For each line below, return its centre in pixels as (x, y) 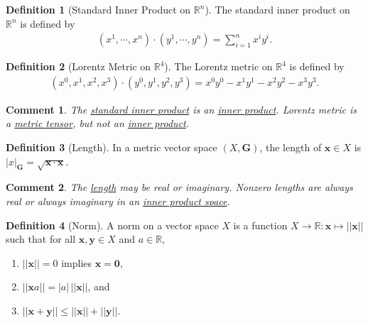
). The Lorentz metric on (218, 66)
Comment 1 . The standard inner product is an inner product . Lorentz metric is (181, 109)
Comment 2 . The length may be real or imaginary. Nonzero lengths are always (179, 187)
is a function (260, 225)
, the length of (291, 147)
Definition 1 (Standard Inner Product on (98, 9)
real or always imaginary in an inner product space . (118, 201)
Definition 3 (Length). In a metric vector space (112, 147)
